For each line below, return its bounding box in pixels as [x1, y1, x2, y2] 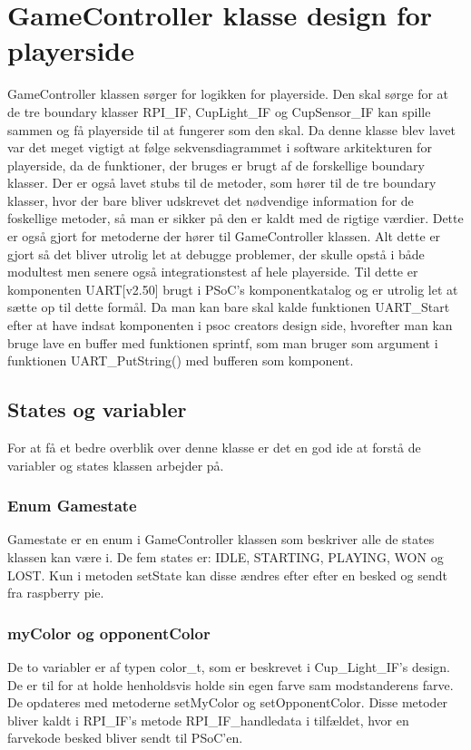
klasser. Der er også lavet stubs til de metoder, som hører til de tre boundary [7, 173, 437, 192]
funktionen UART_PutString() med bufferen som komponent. [7, 351, 354, 370]
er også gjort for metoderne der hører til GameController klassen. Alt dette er [7, 227, 441, 246]
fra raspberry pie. [7, 583, 104, 602]
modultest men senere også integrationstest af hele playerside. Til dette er [7, 262, 418, 281]
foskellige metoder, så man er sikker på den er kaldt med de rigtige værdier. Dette [7, 209, 464, 228]
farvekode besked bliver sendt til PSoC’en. [7, 728, 243, 747]
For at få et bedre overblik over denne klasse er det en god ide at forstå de [7, 438, 421, 457]
